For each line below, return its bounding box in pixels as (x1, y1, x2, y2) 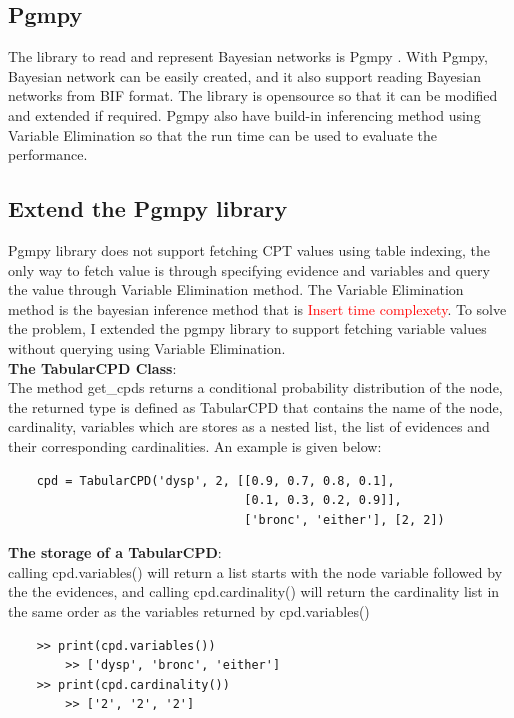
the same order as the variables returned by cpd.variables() (8, 601, 370, 622)
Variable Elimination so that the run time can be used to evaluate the (8, 124, 437, 145)
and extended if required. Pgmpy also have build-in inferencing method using (8, 104, 481, 125)
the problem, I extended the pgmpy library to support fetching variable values (8, 318, 487, 339)
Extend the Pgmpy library (8, 193, 288, 224)
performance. (8, 144, 88, 165)
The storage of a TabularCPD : (8, 542, 222, 563)
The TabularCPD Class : (8, 357, 177, 378)
